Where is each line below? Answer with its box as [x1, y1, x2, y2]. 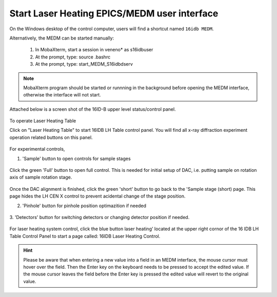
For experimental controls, [9, 146, 65, 152]
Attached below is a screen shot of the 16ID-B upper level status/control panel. [9, 106, 176, 112]
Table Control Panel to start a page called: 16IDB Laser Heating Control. [9, 233, 161, 239]
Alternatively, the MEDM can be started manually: [9, 35, 114, 41]
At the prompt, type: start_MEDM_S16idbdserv [35, 61, 133, 67]
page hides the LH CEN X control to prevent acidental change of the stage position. [9, 193, 186, 200]
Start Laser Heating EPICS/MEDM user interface [9, 8, 219, 19]
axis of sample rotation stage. [9, 174, 72, 181]
